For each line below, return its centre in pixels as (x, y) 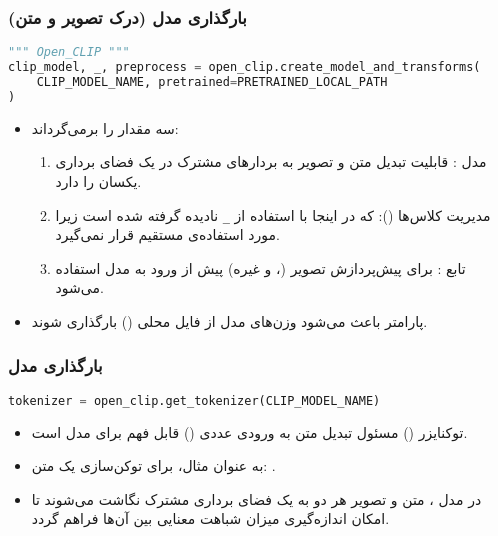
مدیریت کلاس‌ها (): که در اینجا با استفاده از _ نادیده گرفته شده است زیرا (273, 214)
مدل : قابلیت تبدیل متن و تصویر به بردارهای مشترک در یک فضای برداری (271, 161)
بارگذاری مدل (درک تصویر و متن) (127, 16)
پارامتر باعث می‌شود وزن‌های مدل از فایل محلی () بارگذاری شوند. (229, 320)
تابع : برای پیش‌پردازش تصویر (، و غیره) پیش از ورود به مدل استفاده (260, 267)
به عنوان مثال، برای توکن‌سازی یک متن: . (153, 465)
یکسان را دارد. (98, 180)
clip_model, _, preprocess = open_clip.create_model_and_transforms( (244, 67)
